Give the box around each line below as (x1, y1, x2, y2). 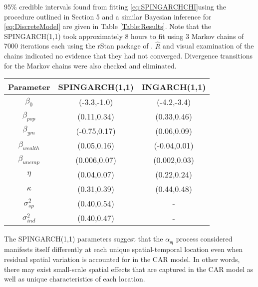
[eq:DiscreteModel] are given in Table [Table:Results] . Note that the (4, 21, 211, 31)
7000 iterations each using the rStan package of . (4, 40, 153, 51)
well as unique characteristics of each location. (4, 273, 145, 284)
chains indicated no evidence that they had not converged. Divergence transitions (4, 50, 253, 61)
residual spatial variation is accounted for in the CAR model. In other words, (4, 254, 240, 264)
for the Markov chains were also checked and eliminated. (4, 60, 177, 70)
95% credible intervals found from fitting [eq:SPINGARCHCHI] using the (4, 1, 226, 11)
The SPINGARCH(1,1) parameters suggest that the (4, 233, 163, 244)
